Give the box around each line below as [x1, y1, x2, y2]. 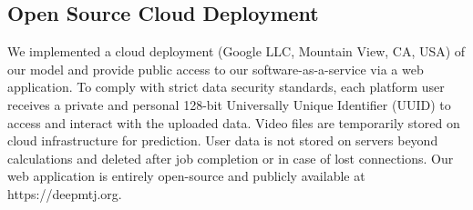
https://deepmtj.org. [7, 184, 122, 203]
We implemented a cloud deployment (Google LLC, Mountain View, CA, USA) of [7, 42, 466, 61]
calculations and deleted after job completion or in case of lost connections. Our [7, 148, 454, 167]
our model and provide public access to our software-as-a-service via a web [7, 59, 424, 78]
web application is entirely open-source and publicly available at [7, 166, 365, 185]
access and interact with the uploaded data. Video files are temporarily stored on [7, 113, 460, 132]
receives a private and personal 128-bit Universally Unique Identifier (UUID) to [7, 95, 451, 114]
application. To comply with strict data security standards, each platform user [7, 77, 445, 96]
